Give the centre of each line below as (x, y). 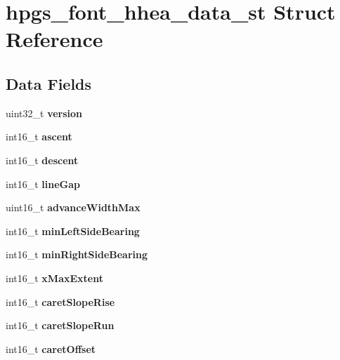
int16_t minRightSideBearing (77, 254)
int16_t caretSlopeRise (60, 301)
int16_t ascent (39, 136)
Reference (54, 39)
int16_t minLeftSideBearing (73, 231)
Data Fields (49, 83)
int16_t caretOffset (51, 348)
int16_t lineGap (43, 184)
